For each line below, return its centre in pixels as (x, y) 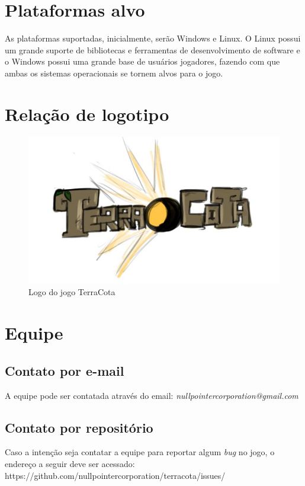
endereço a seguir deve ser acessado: (70, 463)
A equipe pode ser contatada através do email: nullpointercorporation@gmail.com (152, 395)
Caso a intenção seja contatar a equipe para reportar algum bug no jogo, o (140, 452)
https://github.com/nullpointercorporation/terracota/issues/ (115, 475)
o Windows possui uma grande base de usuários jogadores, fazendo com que (142, 61)
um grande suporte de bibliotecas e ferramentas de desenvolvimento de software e (152, 49)
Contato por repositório (79, 427)
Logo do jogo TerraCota (72, 292)
